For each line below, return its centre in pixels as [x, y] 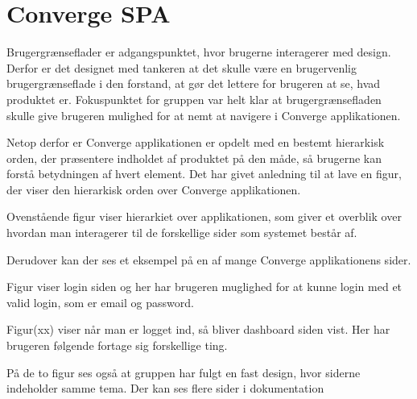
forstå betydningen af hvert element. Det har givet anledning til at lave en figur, [204, 174]
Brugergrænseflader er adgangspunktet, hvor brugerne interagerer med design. [199, 52]
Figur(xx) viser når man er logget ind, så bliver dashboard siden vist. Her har [198, 329]
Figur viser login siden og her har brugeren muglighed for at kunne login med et [204, 287]
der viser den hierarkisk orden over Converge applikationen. [154, 189]
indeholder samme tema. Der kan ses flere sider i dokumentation [165, 388]
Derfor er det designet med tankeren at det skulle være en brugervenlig [182, 67]
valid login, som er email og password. [100, 302]
